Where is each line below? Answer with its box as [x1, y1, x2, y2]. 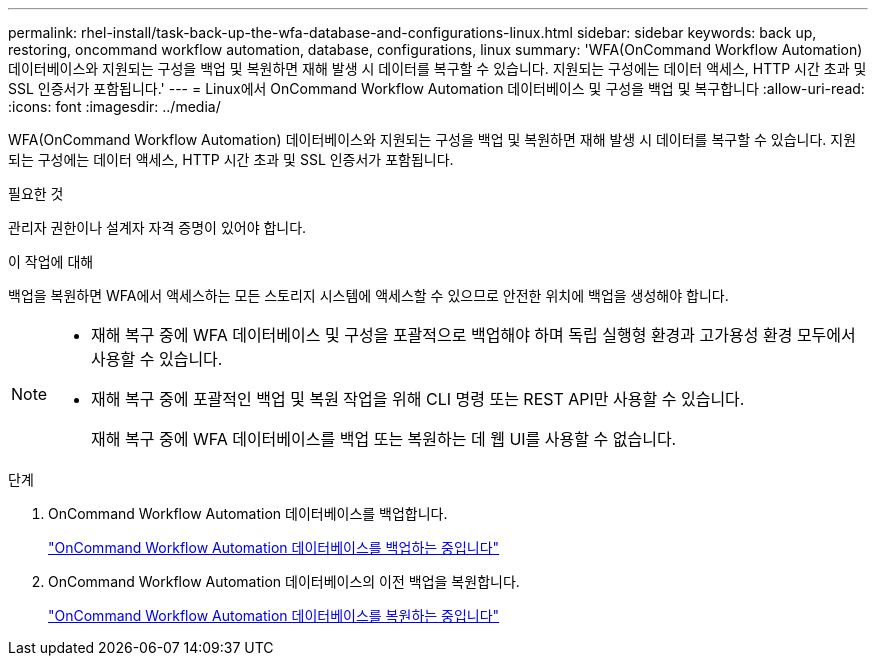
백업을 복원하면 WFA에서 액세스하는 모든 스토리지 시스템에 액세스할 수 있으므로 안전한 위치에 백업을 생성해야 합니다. [8, 287, 729, 304]
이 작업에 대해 [8, 253, 94, 270]
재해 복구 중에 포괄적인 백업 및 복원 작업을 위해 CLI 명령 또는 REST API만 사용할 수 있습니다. [91, 389, 745, 409]
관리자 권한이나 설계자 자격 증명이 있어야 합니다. [8, 219, 307, 236]
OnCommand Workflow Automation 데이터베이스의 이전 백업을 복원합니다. [48, 573, 520, 590]
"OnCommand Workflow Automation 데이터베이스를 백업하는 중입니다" [48, 539, 500, 556]
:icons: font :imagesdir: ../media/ [8, 98, 221, 115]
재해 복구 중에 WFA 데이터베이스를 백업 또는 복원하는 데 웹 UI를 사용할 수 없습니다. [91, 429, 677, 449]
